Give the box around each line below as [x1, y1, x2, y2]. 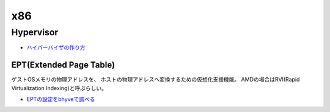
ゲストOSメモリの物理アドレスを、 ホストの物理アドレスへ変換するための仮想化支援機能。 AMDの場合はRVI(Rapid [11, 76, 300, 83]
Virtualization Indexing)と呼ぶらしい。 [11, 84, 107, 91]
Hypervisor [11, 27, 59, 38]
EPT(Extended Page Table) [11, 60, 116, 70]
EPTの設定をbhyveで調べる [26, 96, 95, 103]
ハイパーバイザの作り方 [26, 44, 86, 51]
